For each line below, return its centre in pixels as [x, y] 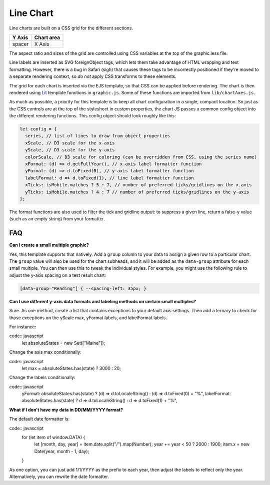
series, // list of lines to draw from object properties [98, 136]
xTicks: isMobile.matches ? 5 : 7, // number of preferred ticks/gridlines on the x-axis [138, 185]
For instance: [23, 327]
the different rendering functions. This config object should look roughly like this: [92, 116]
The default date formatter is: [39, 419]
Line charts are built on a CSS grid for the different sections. [71, 28]
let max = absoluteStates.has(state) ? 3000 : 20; [71, 368]
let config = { [38, 129]
